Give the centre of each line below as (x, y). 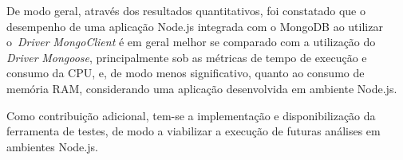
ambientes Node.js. (52, 146)
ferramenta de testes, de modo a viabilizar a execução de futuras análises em (194, 131)
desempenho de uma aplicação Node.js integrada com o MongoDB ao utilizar (195, 26)
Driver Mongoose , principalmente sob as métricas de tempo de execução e (187, 57)
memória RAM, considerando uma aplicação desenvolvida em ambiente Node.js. (202, 88)
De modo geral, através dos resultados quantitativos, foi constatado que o (186, 10)
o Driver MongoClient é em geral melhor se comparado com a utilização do (191, 42)
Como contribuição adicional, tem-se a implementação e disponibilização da (191, 115)
